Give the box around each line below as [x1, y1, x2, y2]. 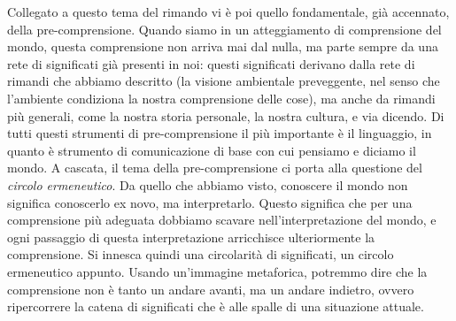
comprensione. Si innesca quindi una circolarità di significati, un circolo [7, 245, 394, 264]
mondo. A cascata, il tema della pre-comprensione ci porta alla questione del [7, 158, 422, 177]
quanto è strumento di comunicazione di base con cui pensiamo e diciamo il [7, 141, 416, 159]
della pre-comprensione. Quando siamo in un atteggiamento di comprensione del [7, 19, 442, 38]
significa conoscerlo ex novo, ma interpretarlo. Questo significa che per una [7, 193, 413, 211]
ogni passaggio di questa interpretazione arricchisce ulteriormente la [7, 227, 375, 246]
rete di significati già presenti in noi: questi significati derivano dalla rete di [7, 54, 415, 73]
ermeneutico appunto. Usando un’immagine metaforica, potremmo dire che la [7, 262, 428, 280]
